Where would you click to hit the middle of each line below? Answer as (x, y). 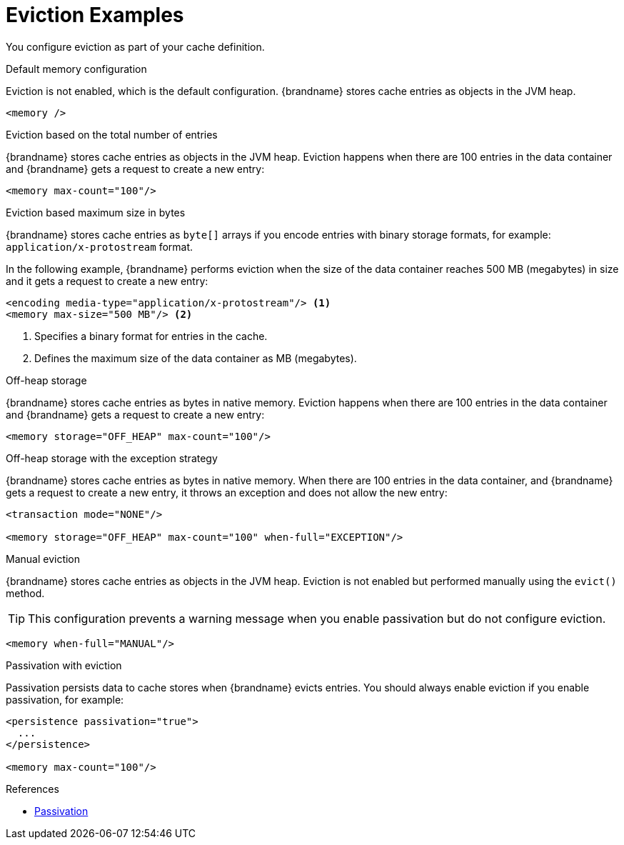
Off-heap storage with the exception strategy (112, 458)
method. (25, 593)
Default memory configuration (76, 69)
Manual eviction (43, 559)
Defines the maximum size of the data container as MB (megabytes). (196, 358)
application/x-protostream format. (100, 246)
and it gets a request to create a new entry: (107, 281)
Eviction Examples (95, 15)
